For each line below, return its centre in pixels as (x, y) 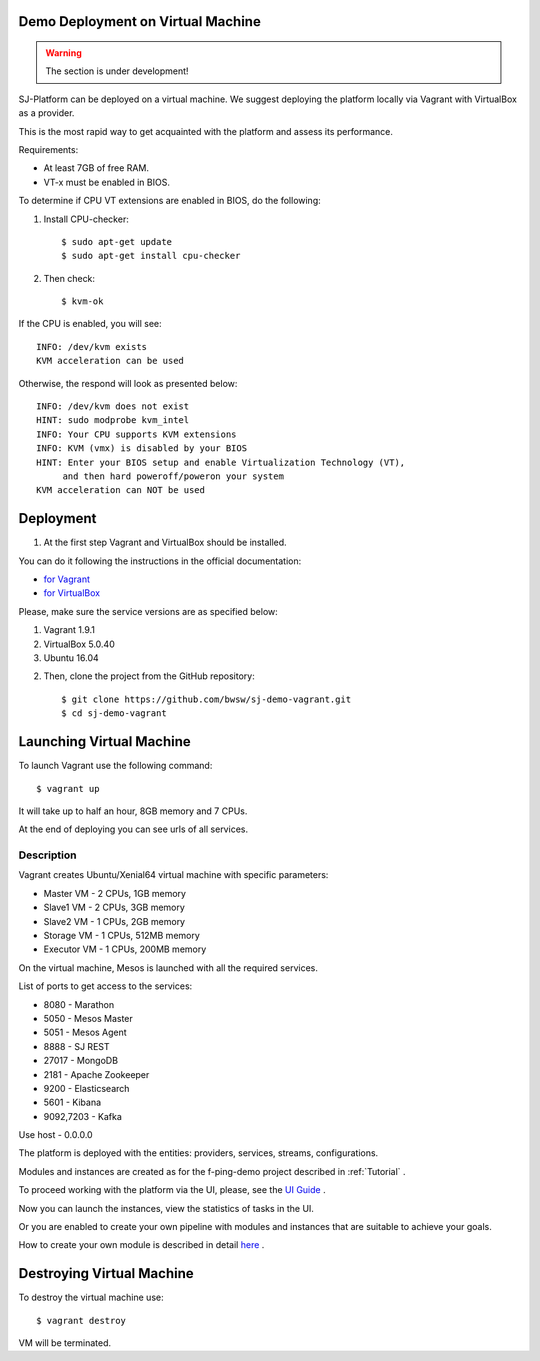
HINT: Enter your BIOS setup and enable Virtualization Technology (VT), (221, 462)
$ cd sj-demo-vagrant (114, 713)
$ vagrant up (68, 788)
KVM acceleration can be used (110, 361)
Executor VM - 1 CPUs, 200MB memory (125, 949)
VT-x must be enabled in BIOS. (106, 182)
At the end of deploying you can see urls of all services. (133, 829)
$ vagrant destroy (81, 1320)
